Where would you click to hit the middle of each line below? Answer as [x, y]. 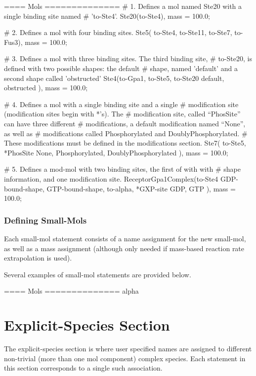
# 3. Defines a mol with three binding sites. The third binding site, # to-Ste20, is [128, 58]
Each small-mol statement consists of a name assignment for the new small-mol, [125, 238]
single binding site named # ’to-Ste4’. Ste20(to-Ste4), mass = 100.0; [107, 16]
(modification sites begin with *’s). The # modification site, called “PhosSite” [122, 114]
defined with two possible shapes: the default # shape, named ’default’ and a [121, 68]
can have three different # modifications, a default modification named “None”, [125, 123]
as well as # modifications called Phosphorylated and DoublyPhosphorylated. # [126, 133]
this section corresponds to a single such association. [83, 368]
